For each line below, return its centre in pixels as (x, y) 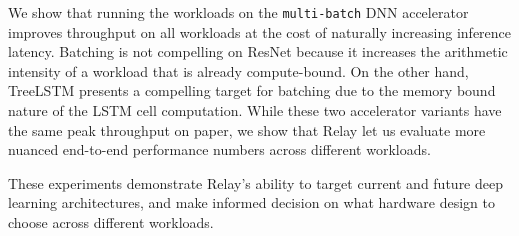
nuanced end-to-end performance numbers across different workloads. (219, 149)
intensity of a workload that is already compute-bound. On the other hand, (238, 70)
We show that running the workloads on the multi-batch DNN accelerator (238, 12)
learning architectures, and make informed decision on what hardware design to (251, 202)
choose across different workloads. (111, 222)
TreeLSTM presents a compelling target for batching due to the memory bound (252, 90)
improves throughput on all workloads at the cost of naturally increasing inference (260, 31)
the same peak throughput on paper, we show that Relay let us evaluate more (247, 129)
